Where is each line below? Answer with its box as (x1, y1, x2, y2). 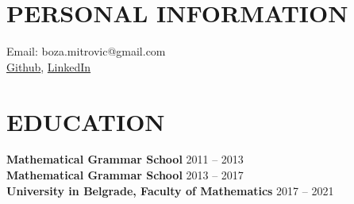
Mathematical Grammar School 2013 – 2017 (6, 167, 244, 183)
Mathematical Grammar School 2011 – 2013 (6, 151, 244, 167)
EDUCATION (6, 105, 165, 137)
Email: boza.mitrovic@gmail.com (6, 43, 166, 60)
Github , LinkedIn (6, 58, 91, 75)
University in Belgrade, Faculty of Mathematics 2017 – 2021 (6, 182, 334, 198)
